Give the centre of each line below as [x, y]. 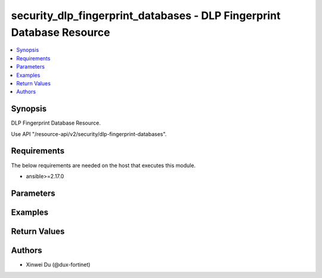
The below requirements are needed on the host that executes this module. [103, 165]
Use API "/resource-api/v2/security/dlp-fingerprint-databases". [89, 134]
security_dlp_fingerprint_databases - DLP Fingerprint [146, 16]
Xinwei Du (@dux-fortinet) [58, 264]
